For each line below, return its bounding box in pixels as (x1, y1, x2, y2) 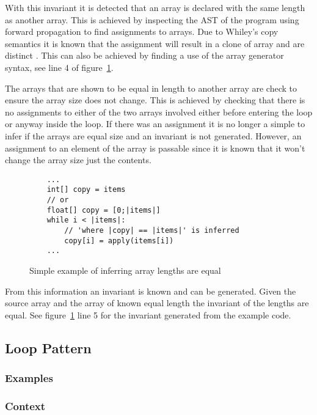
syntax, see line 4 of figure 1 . (5, 61, 114, 73)
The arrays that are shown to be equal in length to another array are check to (5, 81, 297, 94)
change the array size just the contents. (5, 153, 151, 166)
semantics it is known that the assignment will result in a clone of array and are (5, 37, 305, 50)
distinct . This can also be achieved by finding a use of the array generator (5, 49, 284, 62)
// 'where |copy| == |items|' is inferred (64, 226, 239, 235)
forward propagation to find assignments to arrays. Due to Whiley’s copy (5, 25, 279, 38)
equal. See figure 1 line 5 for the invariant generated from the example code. (5, 308, 291, 321)
